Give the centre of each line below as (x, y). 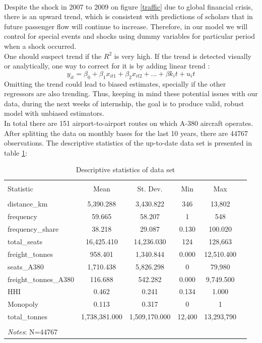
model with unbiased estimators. (54, 113)
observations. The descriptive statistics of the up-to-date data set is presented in (128, 143)
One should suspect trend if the (53, 56)
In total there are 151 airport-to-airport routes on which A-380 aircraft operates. (129, 123)
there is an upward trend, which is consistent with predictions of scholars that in (128, 16)
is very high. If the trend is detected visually (183, 56)
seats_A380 (26, 266)
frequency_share (33, 229)
